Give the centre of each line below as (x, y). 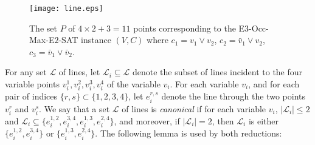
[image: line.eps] (66, 8)
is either (264, 120)
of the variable (133, 84)
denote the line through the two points (233, 96)
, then (223, 120)
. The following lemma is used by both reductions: (189, 133)
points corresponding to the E (189, 28)
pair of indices (31, 96)
